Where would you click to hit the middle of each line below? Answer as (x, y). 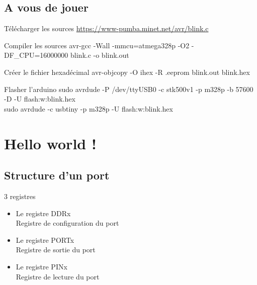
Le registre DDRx (43, 213)
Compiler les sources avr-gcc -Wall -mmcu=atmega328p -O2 (97, 45)
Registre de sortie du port (56, 250)
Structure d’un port (57, 175)
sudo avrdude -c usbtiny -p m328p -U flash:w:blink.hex (89, 108)
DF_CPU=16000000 (36, 55)
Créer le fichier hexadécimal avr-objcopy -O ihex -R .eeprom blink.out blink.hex (127, 72)
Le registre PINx (41, 266)
